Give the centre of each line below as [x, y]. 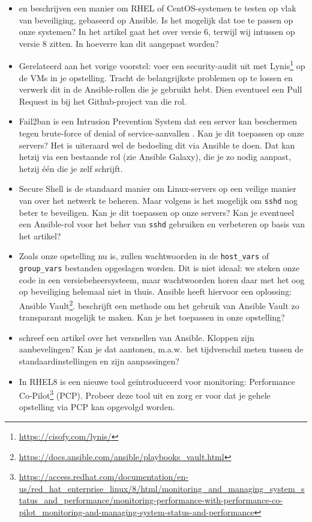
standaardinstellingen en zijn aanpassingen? [99, 361]
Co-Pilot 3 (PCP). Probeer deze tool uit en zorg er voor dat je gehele [145, 394]
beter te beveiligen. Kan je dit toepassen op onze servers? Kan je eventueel [156, 212]
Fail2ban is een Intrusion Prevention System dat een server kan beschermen [158, 121]
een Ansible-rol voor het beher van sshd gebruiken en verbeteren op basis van [162, 224]
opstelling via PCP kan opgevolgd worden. [97, 407]
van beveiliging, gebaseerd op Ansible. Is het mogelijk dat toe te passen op [156, 20]
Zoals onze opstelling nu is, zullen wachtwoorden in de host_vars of [144, 256]
